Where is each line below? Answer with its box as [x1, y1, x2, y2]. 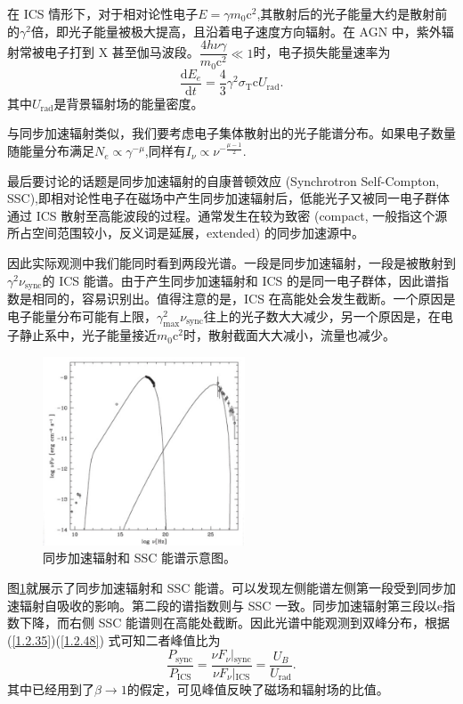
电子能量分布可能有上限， [7, 306, 157, 325]
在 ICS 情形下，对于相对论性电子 [7, 4, 199, 22]
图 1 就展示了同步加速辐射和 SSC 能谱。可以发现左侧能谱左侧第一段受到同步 [7, 579, 443, 597]
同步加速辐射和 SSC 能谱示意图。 [43, 548, 236, 567]
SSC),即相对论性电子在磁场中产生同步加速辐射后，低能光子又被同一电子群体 [7, 189, 451, 207]
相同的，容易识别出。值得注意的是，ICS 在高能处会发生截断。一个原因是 [31, 289, 456, 308]
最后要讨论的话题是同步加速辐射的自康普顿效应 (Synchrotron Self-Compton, [7, 171, 440, 190]
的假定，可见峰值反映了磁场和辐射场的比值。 [126, 679, 389, 698]
